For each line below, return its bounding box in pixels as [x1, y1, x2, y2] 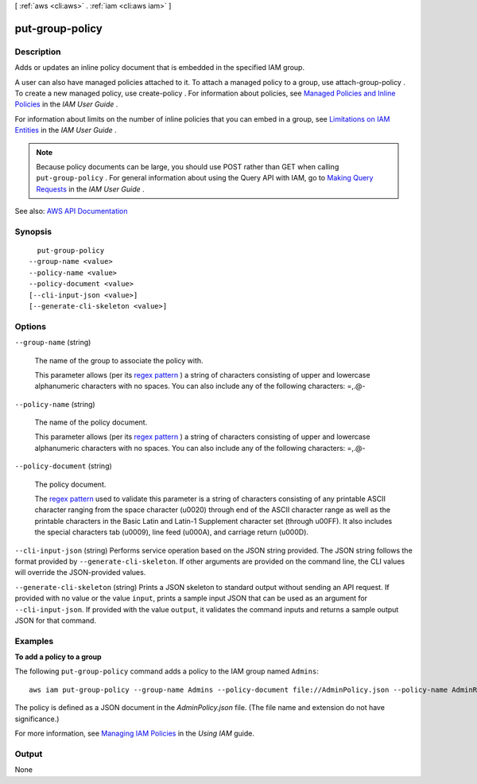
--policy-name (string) [14, 399, 95, 409]
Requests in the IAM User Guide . [36, 184, 145, 194]
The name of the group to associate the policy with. [34, 355, 204, 365]
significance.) [14, 714, 60, 724]
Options [14, 320, 47, 332]
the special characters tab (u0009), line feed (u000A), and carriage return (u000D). [34, 527, 309, 537]
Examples [14, 635, 54, 646]
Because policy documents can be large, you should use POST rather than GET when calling [36, 161, 339, 171]
